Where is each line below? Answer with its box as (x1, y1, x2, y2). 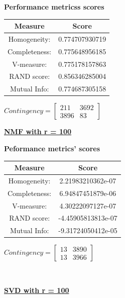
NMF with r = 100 (4, 126, 72, 137)
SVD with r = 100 (4, 285, 69, 295)
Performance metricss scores (4, 2, 104, 12)
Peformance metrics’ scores (4, 143, 100, 153)
